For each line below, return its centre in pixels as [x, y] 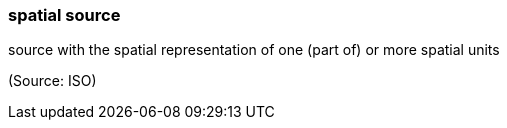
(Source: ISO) [52, 81]
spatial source [64, 15]
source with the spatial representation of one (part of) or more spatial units [254, 50]
